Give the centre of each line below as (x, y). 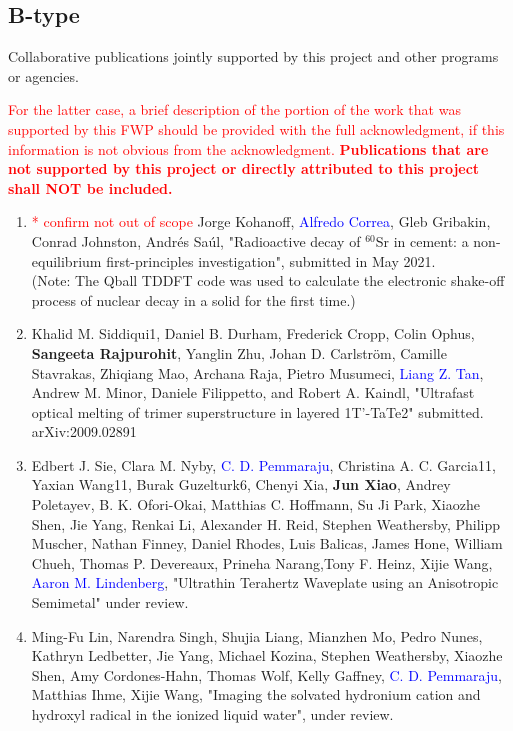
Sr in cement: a (422, 240)
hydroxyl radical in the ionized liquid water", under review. (212, 714)
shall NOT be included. (90, 187)
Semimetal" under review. (110, 602)
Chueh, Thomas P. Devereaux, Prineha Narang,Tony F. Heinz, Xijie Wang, (262, 562)
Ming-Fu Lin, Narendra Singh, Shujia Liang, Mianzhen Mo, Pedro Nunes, (257, 635)
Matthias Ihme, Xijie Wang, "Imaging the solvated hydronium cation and (256, 694)
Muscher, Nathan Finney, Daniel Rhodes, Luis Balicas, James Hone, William (267, 543)
